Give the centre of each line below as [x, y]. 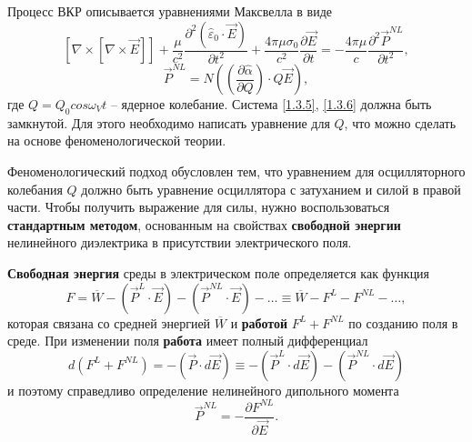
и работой [259, 322]
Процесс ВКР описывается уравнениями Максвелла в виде [170, 11]
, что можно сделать [400, 122]
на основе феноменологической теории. [117, 141]
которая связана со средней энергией [109, 322]
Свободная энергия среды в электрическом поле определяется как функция [219, 272]
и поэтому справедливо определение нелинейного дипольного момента [203, 390]
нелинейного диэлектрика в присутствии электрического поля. [180, 242]
